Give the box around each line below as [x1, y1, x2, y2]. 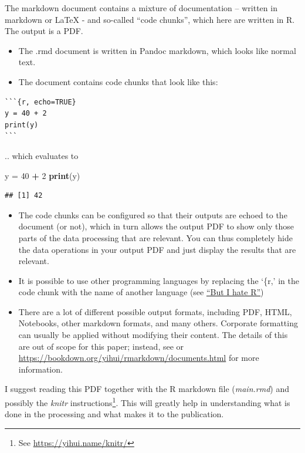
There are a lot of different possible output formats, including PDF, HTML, [18, 305, 292, 317]
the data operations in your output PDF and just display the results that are [18, 243, 296, 255]
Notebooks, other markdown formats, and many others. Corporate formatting [18, 317, 298, 329]
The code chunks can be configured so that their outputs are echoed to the [18, 208, 287, 221]
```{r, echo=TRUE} [5, 97, 76, 106]
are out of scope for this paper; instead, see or [18, 340, 184, 352]
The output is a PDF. [5, 25, 83, 37]
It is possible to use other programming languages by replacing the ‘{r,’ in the [18, 274, 299, 286]
